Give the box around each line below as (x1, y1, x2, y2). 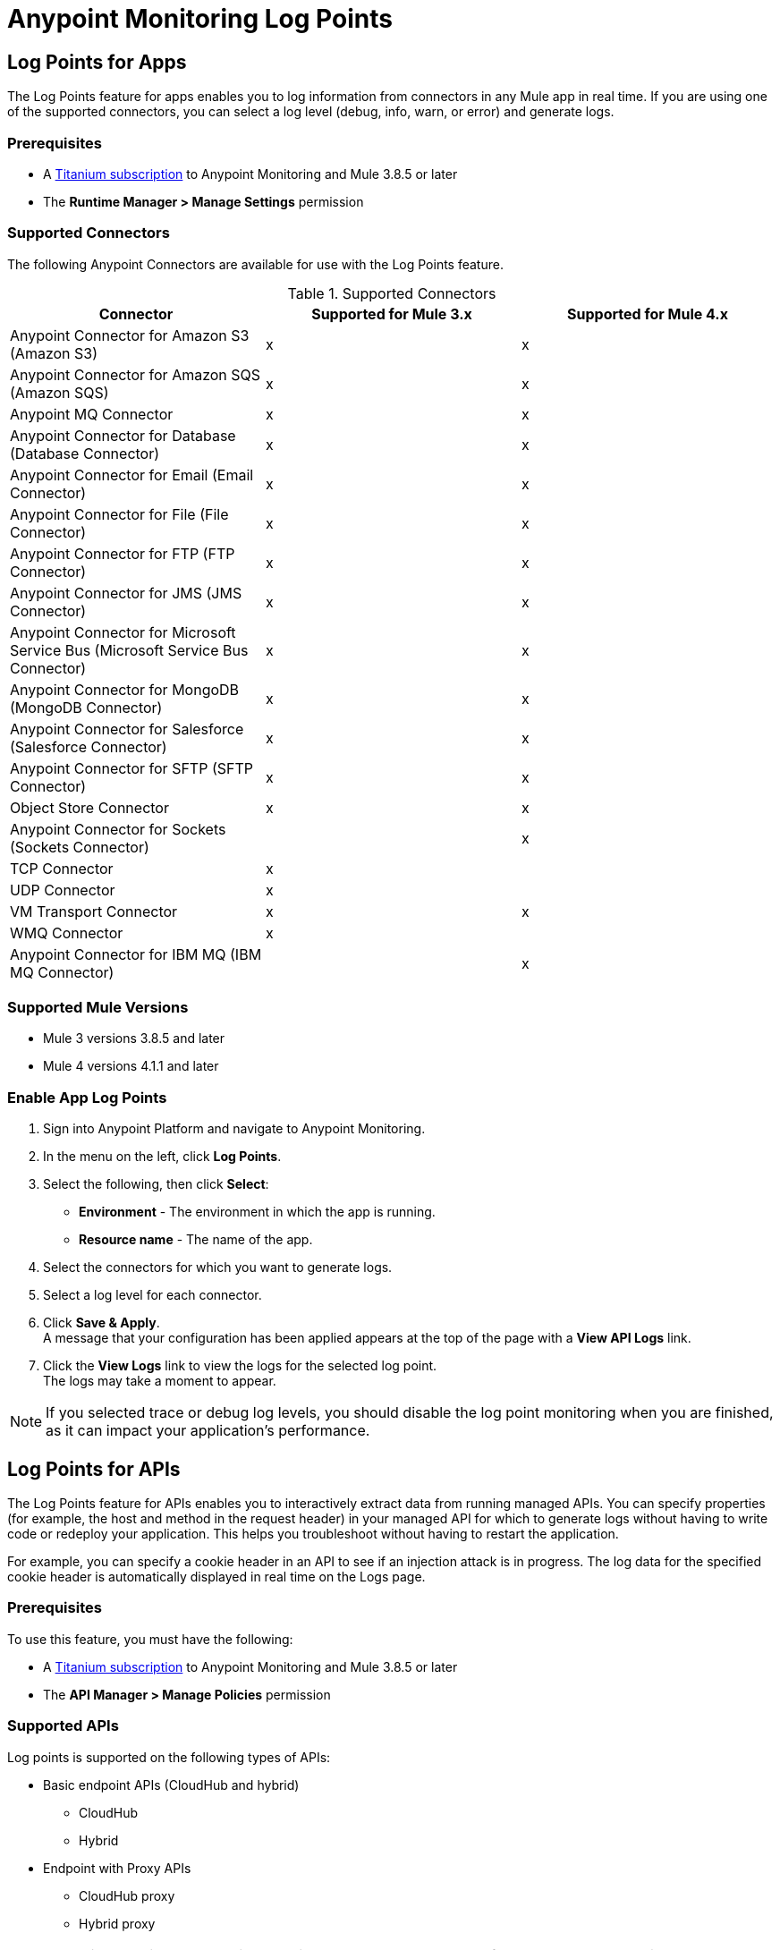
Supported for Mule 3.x (311, 304, 472, 323)
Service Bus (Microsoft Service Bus (10, 640, 249, 659)
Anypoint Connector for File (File (10, 504, 229, 523)
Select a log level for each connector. (43, 1287, 262, 1303)
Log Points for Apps (7, 50, 187, 73)
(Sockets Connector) (10, 837, 149, 856)
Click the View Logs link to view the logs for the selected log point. (43, 1358, 437, 1374)
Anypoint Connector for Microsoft (10, 623, 236, 641)
